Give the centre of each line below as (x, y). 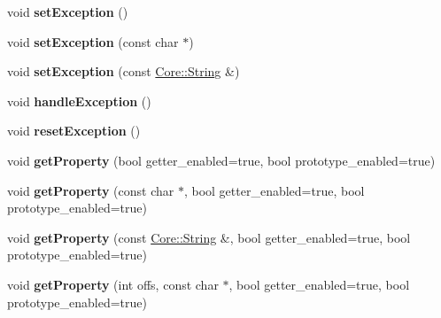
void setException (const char (93, 41)
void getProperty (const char (91, 190)
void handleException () (79, 101)
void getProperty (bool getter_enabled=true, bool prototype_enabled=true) (221, 160)
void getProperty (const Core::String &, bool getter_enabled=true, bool (209, 237)
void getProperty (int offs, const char (113, 284)
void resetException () (74, 131)
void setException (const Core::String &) (124, 71)
